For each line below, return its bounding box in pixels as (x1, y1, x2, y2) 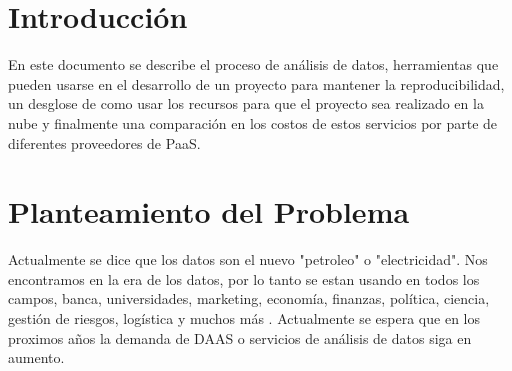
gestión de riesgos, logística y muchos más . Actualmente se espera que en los (8, 308, 480, 328)
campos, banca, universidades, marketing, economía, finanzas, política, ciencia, (8, 288, 490, 309)
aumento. (8, 347, 65, 368)
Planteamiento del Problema (8, 191, 410, 232)
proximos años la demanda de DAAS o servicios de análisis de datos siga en (8, 327, 472, 348)
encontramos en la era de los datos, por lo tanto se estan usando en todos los (8, 268, 480, 289)
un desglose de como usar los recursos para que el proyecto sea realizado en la (8, 93, 484, 114)
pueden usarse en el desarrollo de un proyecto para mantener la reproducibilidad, (8, 73, 505, 94)
